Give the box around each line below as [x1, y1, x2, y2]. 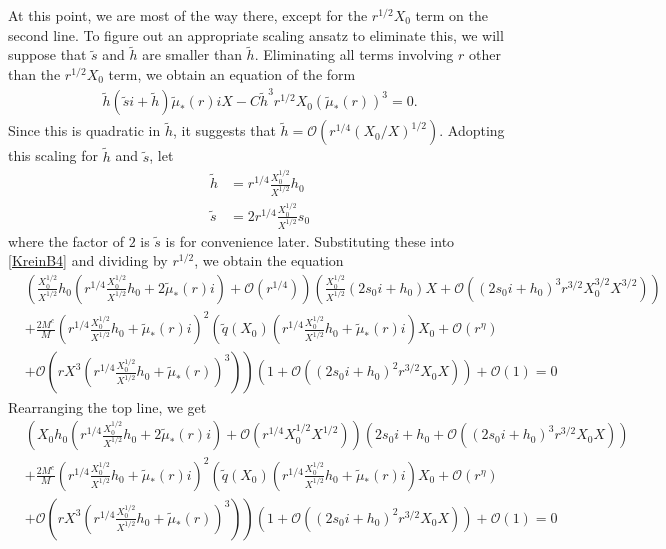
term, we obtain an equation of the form [108, 64, 356, 84]
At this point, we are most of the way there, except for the [8, 5, 368, 25]
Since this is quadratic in [8, 120, 161, 141]
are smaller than [142, 44, 242, 65]
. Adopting [439, 120, 505, 141]
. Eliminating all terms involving [254, 44, 454, 65]
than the [8, 64, 61, 84]
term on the [415, 5, 488, 25]
